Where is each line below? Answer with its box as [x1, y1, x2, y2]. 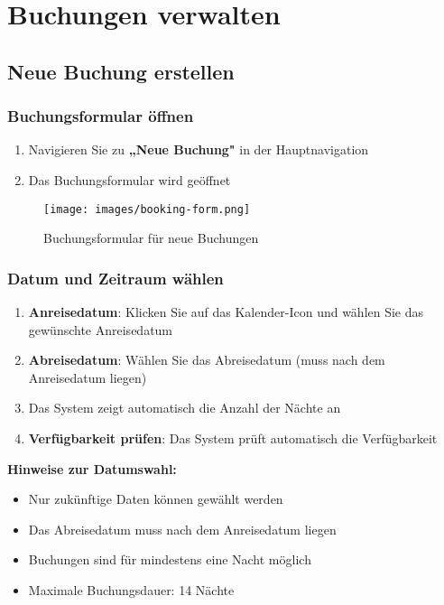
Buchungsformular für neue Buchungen [43, 228, 259, 247]
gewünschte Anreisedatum [28, 320, 173, 339]
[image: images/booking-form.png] [43, 202, 251, 216]
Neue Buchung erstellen [7, 57, 235, 85]
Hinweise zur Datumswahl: [7, 459, 177, 478]
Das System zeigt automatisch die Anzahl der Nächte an [28, 398, 341, 417]
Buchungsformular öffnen [7, 105, 194, 127]
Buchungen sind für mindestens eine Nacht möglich [28, 550, 311, 569]
